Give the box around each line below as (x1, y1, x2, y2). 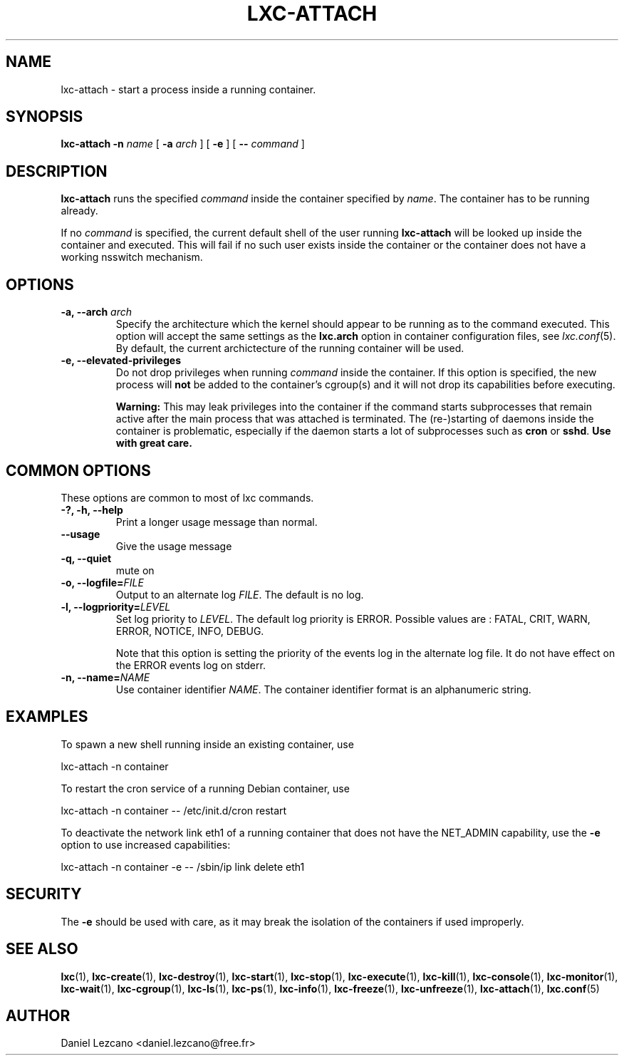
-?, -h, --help (61, 503, 123, 516)
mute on (115, 564, 155, 576)
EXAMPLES (6, 708, 88, 726)
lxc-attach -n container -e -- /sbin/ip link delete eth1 (61, 860, 305, 873)
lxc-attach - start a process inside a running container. (61, 83, 316, 95)
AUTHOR (6, 1006, 71, 1025)
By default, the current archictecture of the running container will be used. (115, 342, 464, 355)
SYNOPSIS (6, 108, 83, 126)
